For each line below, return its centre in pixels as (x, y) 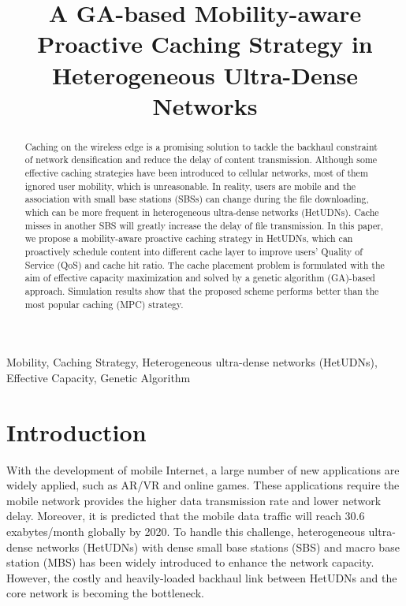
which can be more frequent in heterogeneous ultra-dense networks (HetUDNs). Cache (202, 212)
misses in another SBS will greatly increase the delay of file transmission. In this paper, (204, 225)
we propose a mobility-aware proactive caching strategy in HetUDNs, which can (189, 238)
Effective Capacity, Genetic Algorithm (99, 377)
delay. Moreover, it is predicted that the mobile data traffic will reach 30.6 (186, 516)
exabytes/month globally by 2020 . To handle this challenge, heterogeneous (186, 531)
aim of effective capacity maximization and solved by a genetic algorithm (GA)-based (200, 278)
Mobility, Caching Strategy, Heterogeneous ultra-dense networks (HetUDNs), (192, 362)
